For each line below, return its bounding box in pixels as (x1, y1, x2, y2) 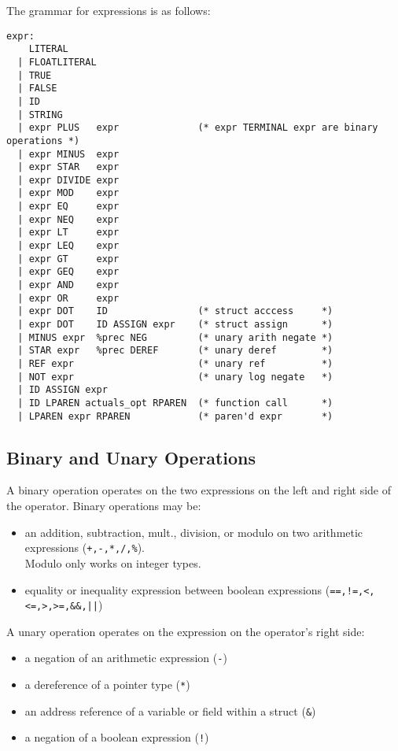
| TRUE (17, 69, 52, 81)
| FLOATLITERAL (17, 56, 97, 68)
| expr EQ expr (17, 201, 120, 213)
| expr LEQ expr (17, 240, 120, 252)
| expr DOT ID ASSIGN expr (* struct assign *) (17, 319, 334, 331)
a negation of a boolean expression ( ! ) (24, 729, 209, 745)
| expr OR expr (17, 292, 120, 304)
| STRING (17, 109, 63, 120)
